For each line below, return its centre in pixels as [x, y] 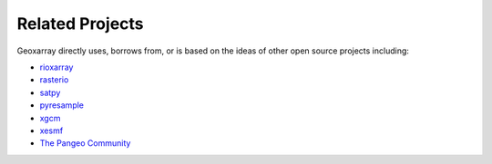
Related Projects [81, 24]
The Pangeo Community [85, 143]
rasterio [54, 80]
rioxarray [56, 67]
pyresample [62, 105]
